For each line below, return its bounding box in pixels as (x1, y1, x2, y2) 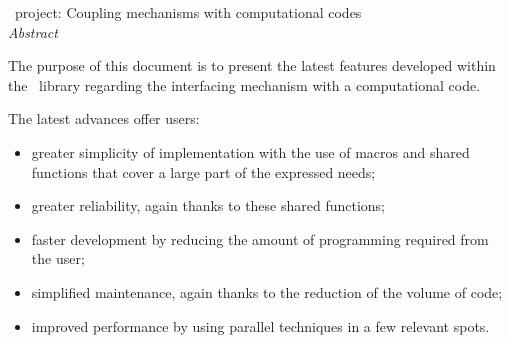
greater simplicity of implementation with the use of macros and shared (31, 141, 470, 162)
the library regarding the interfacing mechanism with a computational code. (8, 74, 481, 95)
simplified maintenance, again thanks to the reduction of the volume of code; (31, 281, 503, 302)
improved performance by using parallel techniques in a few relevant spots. (31, 315, 490, 336)
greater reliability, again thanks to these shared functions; (31, 195, 386, 216)
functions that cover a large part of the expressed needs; (31, 161, 376, 182)
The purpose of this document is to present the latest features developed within (8, 55, 496, 76)
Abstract (8, 21, 58, 42)
